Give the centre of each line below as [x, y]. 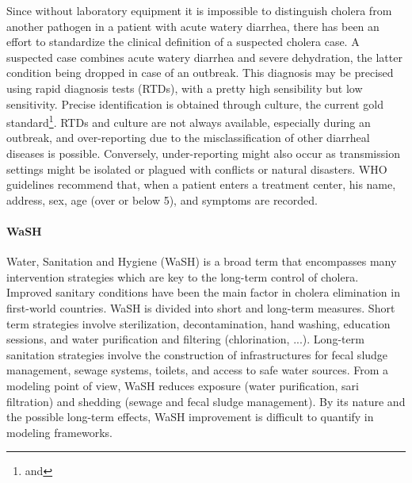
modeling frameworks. [59, 432]
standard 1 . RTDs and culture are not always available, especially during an [189, 121]
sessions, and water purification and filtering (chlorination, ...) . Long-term [185, 339]
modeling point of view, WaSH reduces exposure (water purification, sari [183, 385]
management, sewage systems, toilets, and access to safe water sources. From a [198, 370]
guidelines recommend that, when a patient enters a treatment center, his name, [201, 184]
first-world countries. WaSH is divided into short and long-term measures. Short [201, 307]
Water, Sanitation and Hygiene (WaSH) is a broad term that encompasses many [202, 261]
